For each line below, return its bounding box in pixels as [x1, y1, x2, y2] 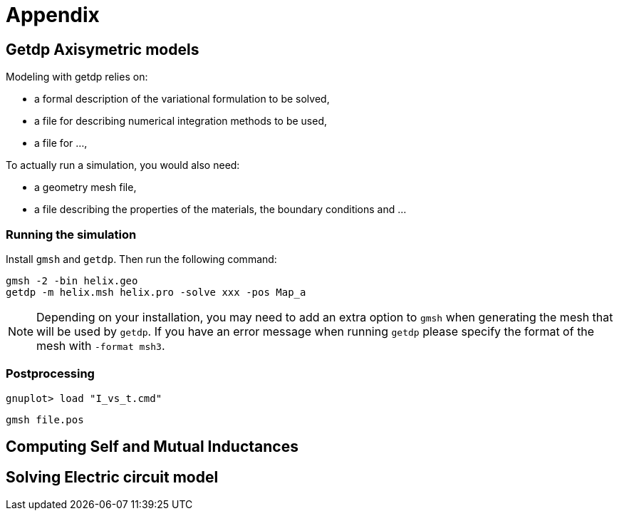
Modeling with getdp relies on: [6, 71, 148, 83]
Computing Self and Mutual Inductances [6, 438, 298, 456]
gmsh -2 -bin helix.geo [6, 274, 138, 287]
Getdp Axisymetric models [6, 40, 199, 58]
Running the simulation [6, 227, 137, 242]
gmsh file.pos [6, 413, 84, 425]
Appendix [6, 3, 100, 27]
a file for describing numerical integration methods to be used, [34, 115, 328, 128]
